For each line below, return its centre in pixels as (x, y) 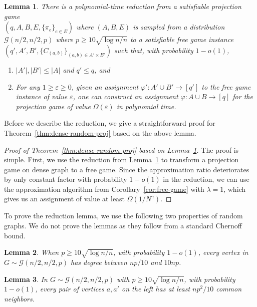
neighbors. (20, 298)
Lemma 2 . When (32, 252)
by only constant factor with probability (66, 179)
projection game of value (53, 106)
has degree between (99, 262)
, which (235, 189)
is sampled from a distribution (179, 27)
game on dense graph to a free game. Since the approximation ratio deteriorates (127, 169)
